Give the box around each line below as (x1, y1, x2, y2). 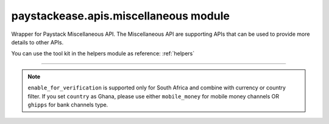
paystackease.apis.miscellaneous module (11, 9, 230, 22)
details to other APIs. (11, 38, 64, 46)
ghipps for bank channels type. (27, 101, 108, 108)
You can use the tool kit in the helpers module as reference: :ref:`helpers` (11, 50, 195, 57)
